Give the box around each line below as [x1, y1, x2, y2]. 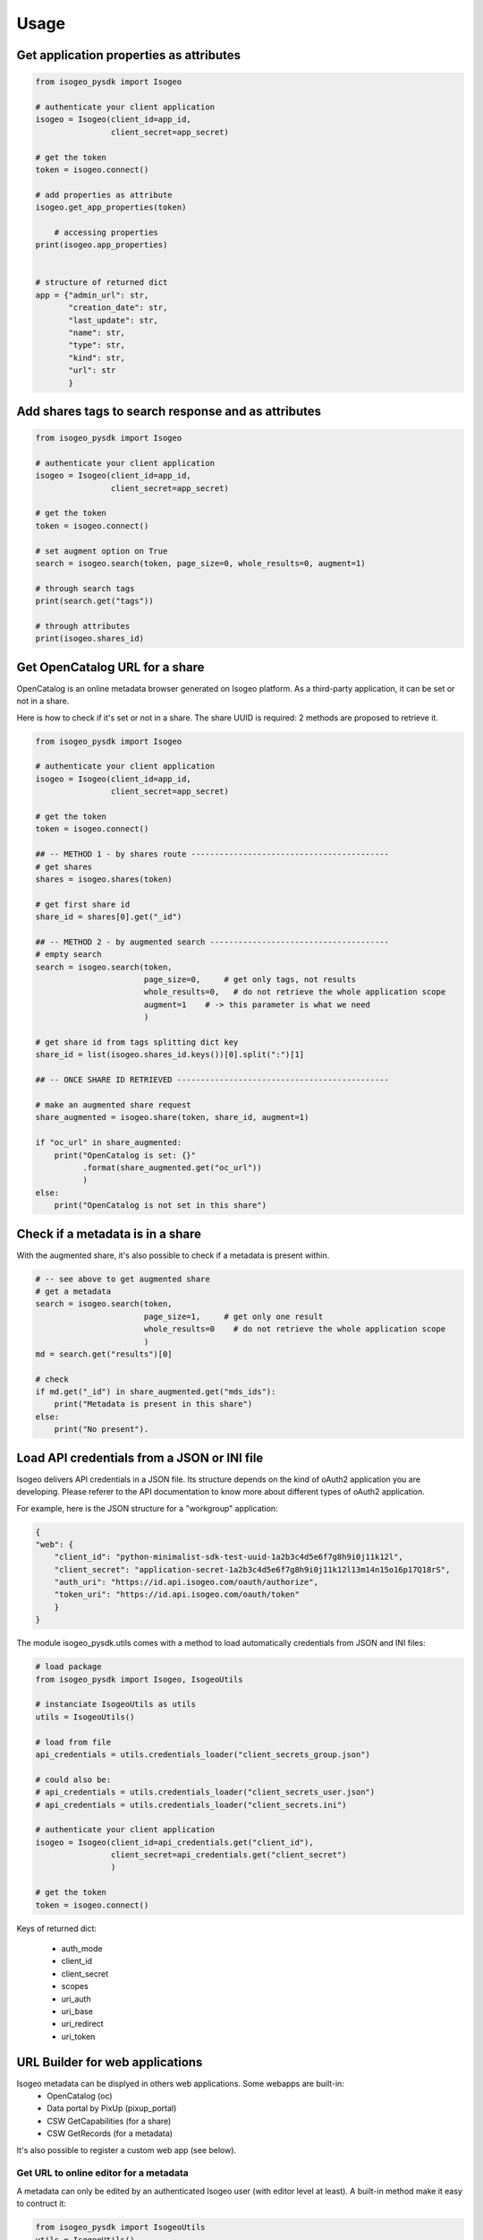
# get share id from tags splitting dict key [35, 1038, 239, 1047]
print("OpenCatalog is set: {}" [54, 1150, 197, 1160]
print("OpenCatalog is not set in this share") [54, 1201, 267, 1210]
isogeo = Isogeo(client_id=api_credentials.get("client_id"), [35, 1837, 314, 1848]
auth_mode [61, 1943, 103, 1954]
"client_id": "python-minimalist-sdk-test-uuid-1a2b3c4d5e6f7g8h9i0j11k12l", [54, 1552, 404, 1563]
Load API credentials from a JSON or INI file [16, 1450, 264, 1465]
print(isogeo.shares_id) [35, 633, 145, 644]
